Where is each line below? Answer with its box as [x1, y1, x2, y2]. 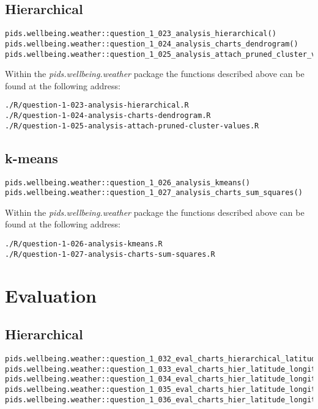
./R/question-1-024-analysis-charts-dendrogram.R [5, 111, 211, 120]
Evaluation [5, 282, 97, 308]
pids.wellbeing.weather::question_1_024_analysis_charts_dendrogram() [5, 39, 298, 48]
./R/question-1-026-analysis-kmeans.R [5, 240, 163, 249]
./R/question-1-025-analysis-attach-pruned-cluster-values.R [5, 121, 259, 130]
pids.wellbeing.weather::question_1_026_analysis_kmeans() [5, 178, 250, 187]
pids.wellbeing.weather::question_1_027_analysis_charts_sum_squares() [5, 188, 303, 197]
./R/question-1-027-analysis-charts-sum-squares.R [5, 249, 215, 259]
